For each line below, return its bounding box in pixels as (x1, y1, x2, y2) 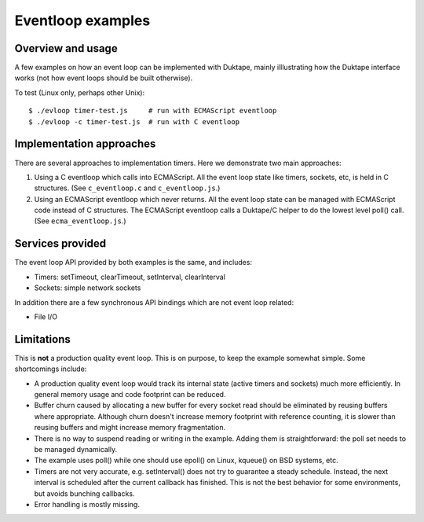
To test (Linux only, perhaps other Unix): (14, 87, 145, 97)
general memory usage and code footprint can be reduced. (34, 390, 226, 399)
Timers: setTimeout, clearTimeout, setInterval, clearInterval (34, 272, 225, 281)
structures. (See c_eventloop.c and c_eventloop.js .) (34, 183, 221, 193)
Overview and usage (14, 42, 118, 55)
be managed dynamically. (34, 444, 118, 454)
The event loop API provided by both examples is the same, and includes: (14, 258, 253, 267)
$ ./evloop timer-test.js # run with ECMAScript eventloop (28, 106, 277, 116)
